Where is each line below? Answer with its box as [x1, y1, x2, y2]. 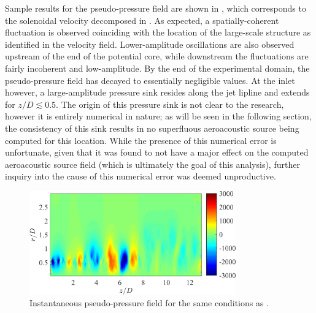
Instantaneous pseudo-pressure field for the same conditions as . [29, 296, 269, 309]
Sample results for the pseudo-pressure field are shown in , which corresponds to [5, 2, 306, 14]
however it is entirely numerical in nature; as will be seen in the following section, [5, 110, 312, 123]
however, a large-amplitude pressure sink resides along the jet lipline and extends [5, 86, 310, 99]
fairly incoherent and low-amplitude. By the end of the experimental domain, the [5, 61, 310, 74]
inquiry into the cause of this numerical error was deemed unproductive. [5, 170, 276, 183]
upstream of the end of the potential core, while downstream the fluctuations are [5, 50, 309, 62]
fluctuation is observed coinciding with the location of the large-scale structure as [5, 26, 311, 39]
